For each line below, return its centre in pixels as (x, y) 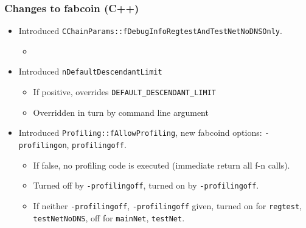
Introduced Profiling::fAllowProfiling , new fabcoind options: (140, 132)
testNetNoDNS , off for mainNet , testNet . (109, 217)
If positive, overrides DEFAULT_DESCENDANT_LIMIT (124, 92)
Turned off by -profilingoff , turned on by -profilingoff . (146, 185)
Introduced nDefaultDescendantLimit (90, 71)
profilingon (43, 146)
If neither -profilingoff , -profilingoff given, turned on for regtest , (167, 205)
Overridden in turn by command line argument (121, 112)
